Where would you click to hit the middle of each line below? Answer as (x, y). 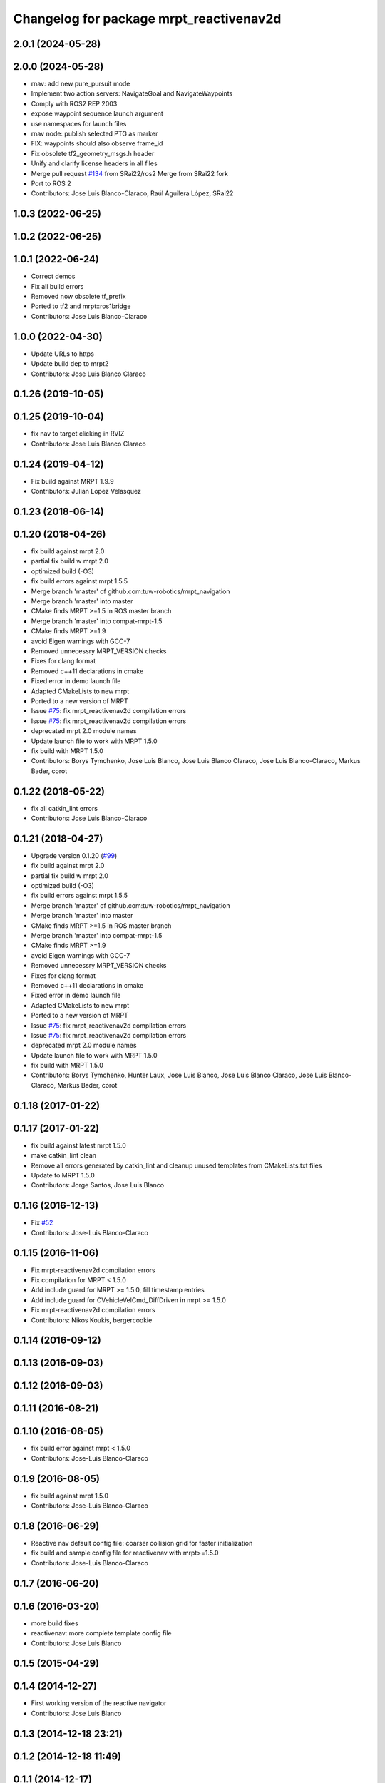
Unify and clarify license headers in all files (94, 163)
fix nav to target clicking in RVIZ (78, 434)
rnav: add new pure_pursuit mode (81, 84)
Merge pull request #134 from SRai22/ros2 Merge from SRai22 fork (129, 173)
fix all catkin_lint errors (64, 808)
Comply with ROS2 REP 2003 (74, 103)
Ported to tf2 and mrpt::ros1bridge (81, 306)
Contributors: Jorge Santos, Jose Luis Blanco (97, 1185)
